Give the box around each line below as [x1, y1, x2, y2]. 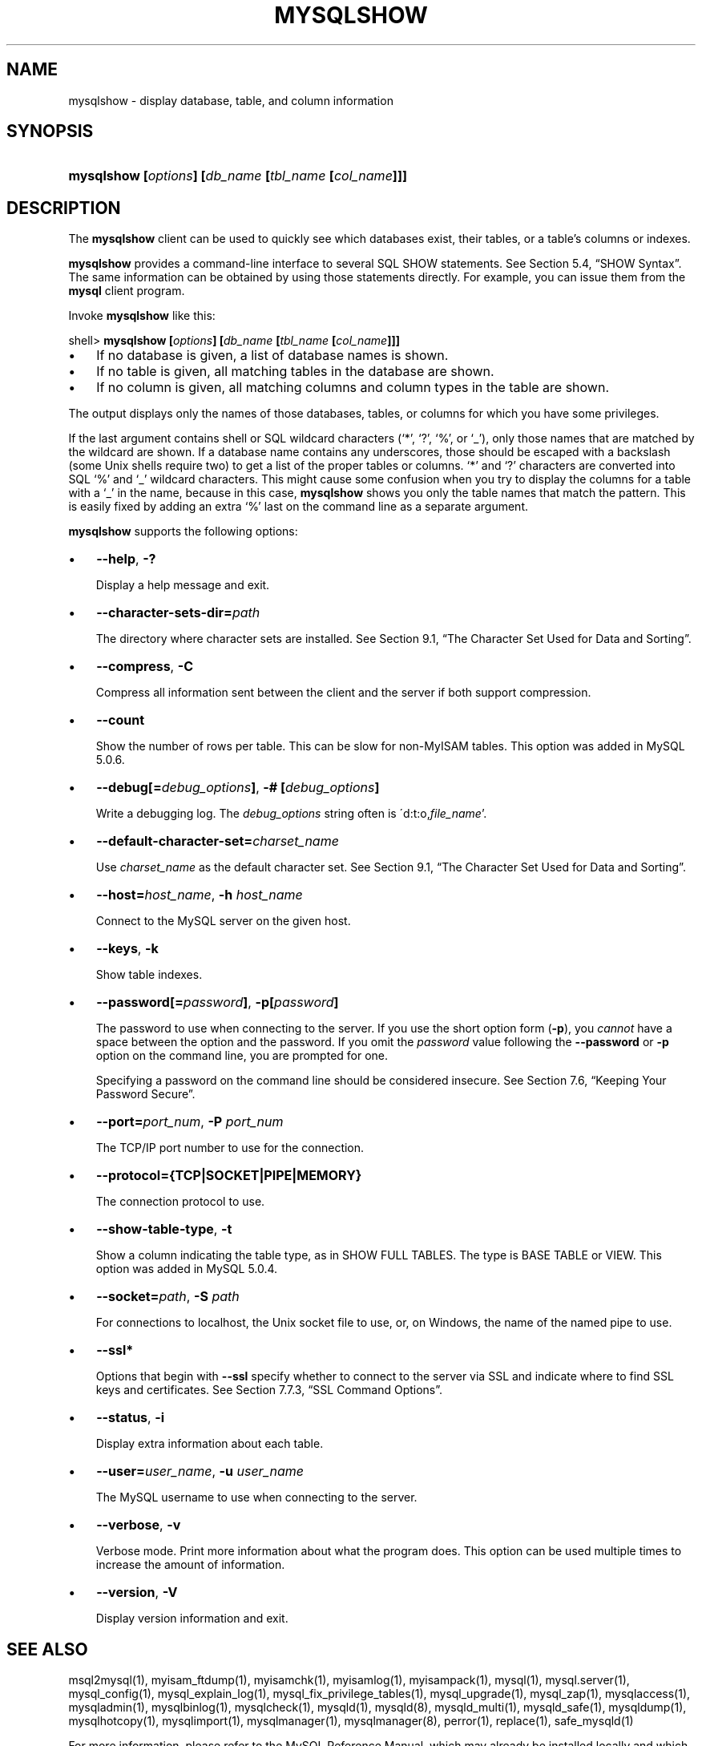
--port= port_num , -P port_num [96, 1113, 284, 1130]
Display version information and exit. [95, 1611, 288, 1626]
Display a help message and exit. [95, 578, 270, 592]
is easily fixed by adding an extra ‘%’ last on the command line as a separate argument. [68, 499, 528, 514]
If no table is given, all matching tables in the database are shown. [96, 363, 494, 380]
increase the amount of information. [95, 1558, 285, 1572]
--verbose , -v [96, 1517, 181, 1534]
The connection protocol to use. [95, 1194, 265, 1209]
